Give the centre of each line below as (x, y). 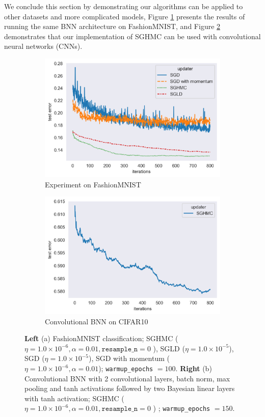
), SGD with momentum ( (129, 358)
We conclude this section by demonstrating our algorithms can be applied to (124, 6)
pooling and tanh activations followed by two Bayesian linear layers (130, 388)
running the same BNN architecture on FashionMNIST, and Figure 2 (112, 26)
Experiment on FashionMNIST (93, 184)
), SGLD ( (169, 348)
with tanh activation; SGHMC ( (74, 398)
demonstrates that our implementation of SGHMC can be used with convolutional (132, 36)
